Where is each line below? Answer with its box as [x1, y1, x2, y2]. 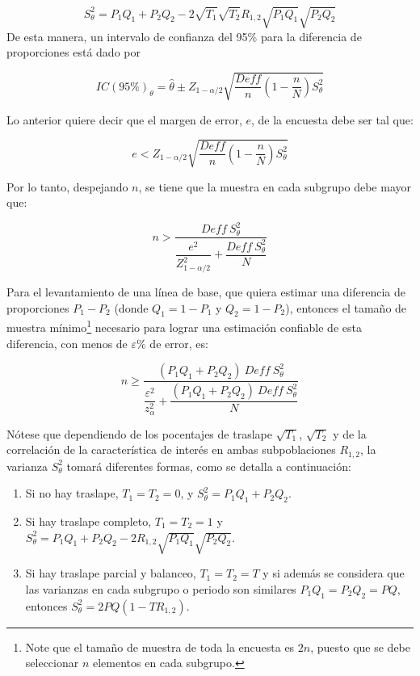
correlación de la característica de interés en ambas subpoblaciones [6, 441, 336, 458]
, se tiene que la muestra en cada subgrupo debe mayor [138, 178, 411, 195]
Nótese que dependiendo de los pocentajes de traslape [6, 425, 272, 442]
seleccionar [25, 654, 79, 671]
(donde [114, 299, 149, 316]
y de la [333, 425, 367, 442]
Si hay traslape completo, [25, 513, 152, 530]
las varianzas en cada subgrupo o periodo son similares [25, 580, 296, 597]
